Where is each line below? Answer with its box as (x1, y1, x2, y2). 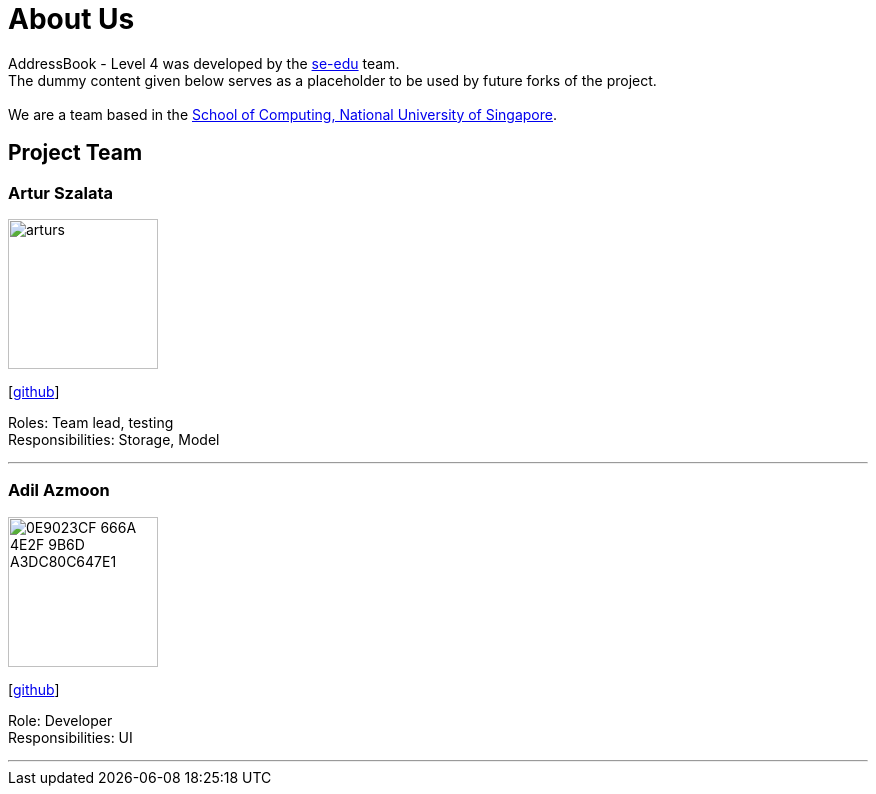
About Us (8, 2, 135, 36)
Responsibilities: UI (8, 728, 133, 746)
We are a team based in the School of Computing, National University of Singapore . (8, 105, 558, 123)
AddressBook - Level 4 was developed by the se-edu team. (8, 54, 400, 72)
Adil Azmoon (8, 480, 110, 501)
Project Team (8, 140, 143, 166)
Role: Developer (8, 711, 113, 729)
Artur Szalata (8, 182, 113, 203)
